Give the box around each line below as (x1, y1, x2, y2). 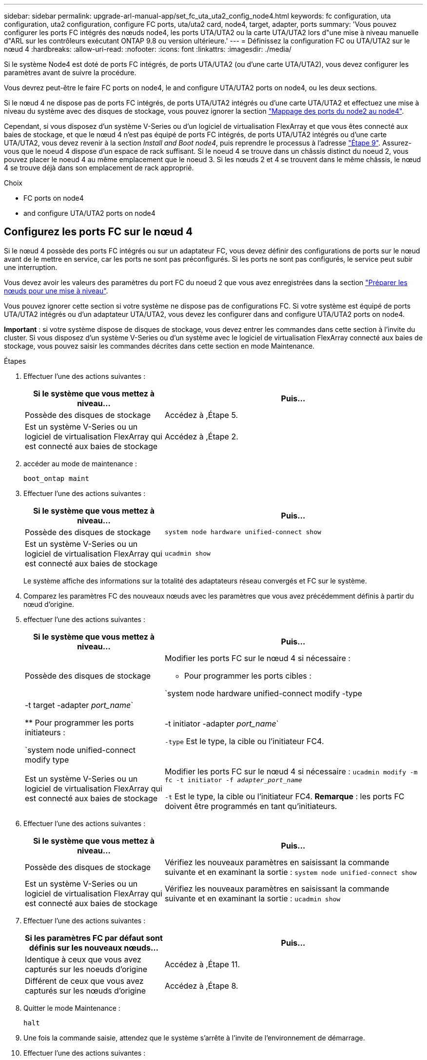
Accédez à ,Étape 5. (164, 410, 238, 420)
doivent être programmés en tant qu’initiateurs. (164, 801, 337, 811)
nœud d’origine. (23, 600, 75, 608)
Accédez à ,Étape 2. (164, 431, 238, 441)
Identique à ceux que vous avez (25, 954, 141, 964)
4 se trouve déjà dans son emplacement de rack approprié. (4, 164, 194, 172)
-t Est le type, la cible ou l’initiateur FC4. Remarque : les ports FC (164, 791, 405, 801)
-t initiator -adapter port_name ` (164, 718, 279, 728)
